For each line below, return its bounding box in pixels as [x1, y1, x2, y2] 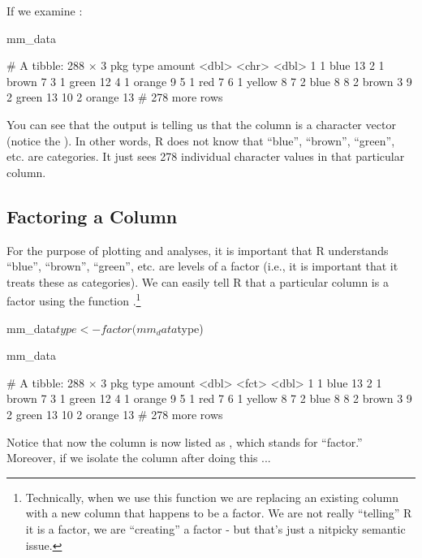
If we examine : [6, 2, 83, 19]
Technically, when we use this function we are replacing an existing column [25, 488, 398, 505]
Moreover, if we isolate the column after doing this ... [6, 449, 271, 466]
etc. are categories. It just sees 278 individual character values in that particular [6, 148, 405, 165]
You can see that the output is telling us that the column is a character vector [6, 115, 396, 132]
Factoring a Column [6, 203, 178, 228]
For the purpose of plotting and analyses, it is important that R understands [6, 241, 389, 258]
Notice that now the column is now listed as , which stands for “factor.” [6, 433, 363, 450]
